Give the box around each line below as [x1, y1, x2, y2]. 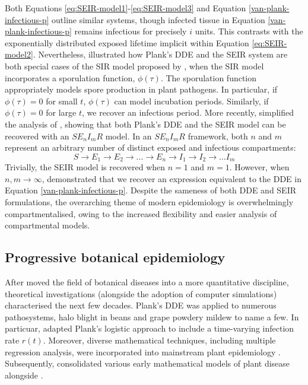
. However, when [229, 161, 290, 173]
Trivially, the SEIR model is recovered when [5, 161, 166, 173]
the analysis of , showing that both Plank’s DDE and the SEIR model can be [5, 117, 286, 130]
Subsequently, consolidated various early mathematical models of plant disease [5, 357, 290, 370]
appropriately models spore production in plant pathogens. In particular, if [5, 83, 278, 96]
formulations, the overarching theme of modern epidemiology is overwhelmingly [5, 195, 294, 208]
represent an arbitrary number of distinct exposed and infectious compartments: [5, 141, 296, 154]
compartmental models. [5, 219, 90, 231]
